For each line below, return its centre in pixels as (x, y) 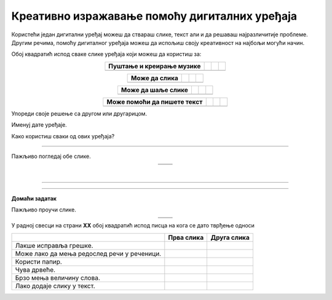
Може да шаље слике (155, 90)
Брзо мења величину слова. (58, 278)
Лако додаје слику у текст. (55, 286)
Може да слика (155, 78)
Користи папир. (39, 261)
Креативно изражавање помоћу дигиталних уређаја (154, 16)
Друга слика (230, 237)
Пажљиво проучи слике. (44, 210)
